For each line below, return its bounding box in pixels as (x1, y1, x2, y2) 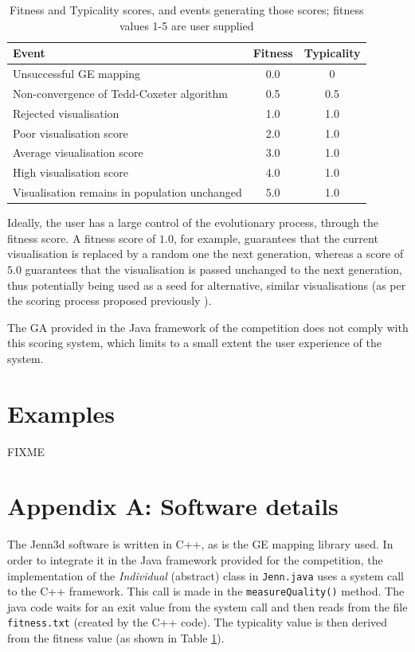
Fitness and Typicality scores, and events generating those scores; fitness (10, 2, 364, 18)
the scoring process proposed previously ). (7, 292, 212, 309)
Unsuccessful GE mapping (13, 65, 140, 82)
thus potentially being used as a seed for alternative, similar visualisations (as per (7, 276, 406, 293)
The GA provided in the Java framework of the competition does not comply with (7, 318, 409, 335)
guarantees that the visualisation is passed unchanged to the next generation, (25, 260, 403, 277)
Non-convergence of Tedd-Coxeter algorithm (13, 84, 228, 101)
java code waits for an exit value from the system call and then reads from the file (7, 598, 408, 615)
